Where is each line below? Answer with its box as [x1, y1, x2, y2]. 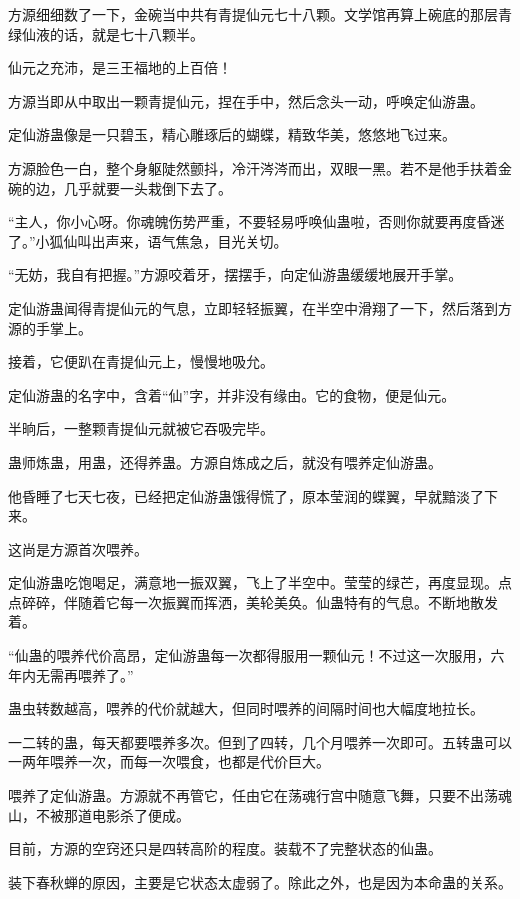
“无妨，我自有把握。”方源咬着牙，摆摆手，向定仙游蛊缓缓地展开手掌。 [8, 264, 463, 285]
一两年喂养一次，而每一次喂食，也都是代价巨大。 [8, 751, 330, 772]
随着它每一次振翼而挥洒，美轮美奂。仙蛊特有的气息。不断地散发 [77, 591, 498, 612]
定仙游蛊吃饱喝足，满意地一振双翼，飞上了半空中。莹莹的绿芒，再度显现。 [8, 572, 498, 593]
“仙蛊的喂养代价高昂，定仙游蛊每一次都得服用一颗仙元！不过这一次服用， [8, 645, 491, 666]
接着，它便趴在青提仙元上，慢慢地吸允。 [8, 351, 274, 372]
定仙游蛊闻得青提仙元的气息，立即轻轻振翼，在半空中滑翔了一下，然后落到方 [8, 297, 512, 318]
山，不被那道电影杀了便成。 [8, 804, 190, 825]
